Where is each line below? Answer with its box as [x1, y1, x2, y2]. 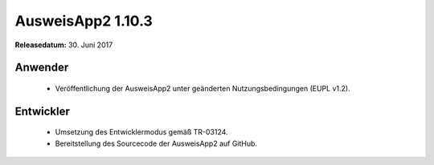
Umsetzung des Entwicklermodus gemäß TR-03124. [55, 127, 228, 137]
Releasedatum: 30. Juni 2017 [14, 40, 113, 50]
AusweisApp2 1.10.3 [14, 12, 153, 30]
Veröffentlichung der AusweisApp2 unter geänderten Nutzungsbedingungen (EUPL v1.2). [55, 83, 350, 93]
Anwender [14, 61, 69, 74]
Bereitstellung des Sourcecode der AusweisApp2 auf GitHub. [55, 139, 257, 148]
